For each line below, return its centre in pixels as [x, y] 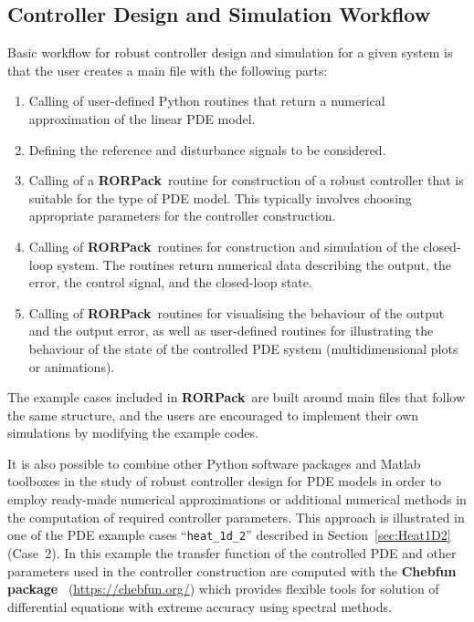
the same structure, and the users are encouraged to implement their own [213, 415]
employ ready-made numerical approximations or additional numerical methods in [237, 499]
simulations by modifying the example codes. [133, 433]
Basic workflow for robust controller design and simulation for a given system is [230, 52]
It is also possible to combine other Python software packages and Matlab [214, 463]
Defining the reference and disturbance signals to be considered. [207, 149]
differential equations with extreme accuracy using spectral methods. [200, 606]
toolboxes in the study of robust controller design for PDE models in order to [224, 481]
